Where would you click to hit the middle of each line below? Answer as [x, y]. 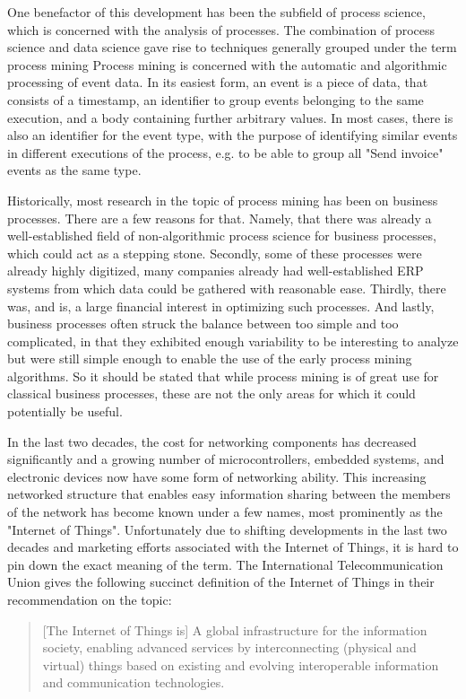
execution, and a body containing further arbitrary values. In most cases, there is [230, 117]
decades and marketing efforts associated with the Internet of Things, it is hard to [233, 547]
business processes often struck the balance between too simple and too [203, 323]
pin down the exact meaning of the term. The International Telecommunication [225, 564]
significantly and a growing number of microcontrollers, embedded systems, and [226, 459]
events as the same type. [74, 170]
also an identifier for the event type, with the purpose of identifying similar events [233, 135]
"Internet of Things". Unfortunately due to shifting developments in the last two [227, 529]
